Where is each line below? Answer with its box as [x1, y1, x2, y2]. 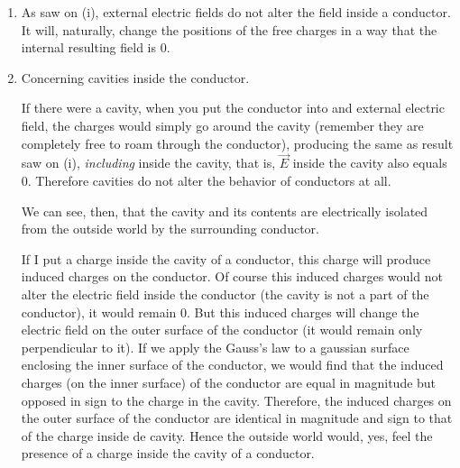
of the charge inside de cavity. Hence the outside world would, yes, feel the [21, 426, 433, 445]
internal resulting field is [21, 38, 156, 57]
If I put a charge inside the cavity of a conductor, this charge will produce [21, 249, 431, 268]
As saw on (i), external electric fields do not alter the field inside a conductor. [21, 3, 451, 21]
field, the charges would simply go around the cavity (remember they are [21, 115, 424, 134]
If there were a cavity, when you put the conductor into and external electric [21, 98, 445, 117]
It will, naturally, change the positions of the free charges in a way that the [21, 20, 437, 39]
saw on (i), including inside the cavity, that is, [21, 153, 276, 172]
